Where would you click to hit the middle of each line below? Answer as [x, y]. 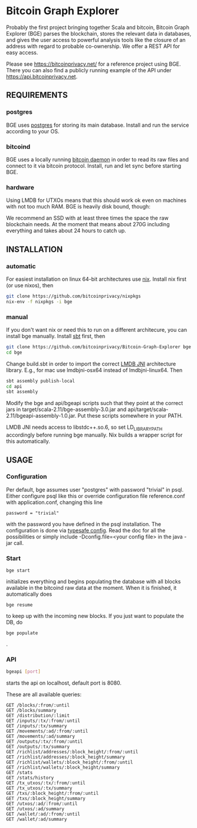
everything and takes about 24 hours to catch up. [66, 231]
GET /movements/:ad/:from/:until [47, 731]
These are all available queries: [44, 695]
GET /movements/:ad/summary [41, 736]
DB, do [14, 622]
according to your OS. [33, 131]
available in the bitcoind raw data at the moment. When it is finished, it [91, 588]
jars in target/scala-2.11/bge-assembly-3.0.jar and [66, 409]
